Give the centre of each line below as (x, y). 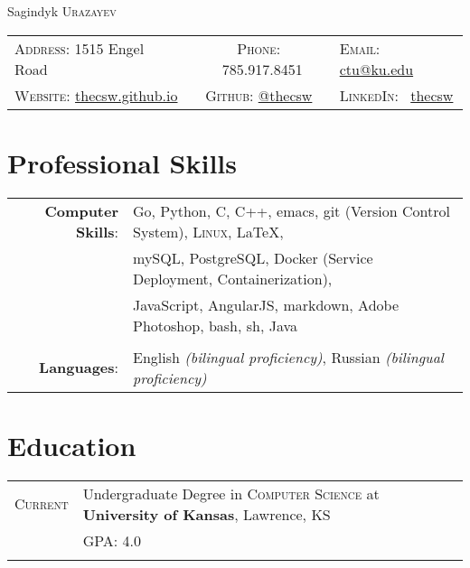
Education (72, 445)
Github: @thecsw (259, 95)
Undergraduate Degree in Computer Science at (231, 493)
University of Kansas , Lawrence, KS (207, 514)
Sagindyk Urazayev (62, 11)
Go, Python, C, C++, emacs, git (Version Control (291, 210)
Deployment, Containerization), (233, 278)
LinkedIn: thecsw (396, 95)
